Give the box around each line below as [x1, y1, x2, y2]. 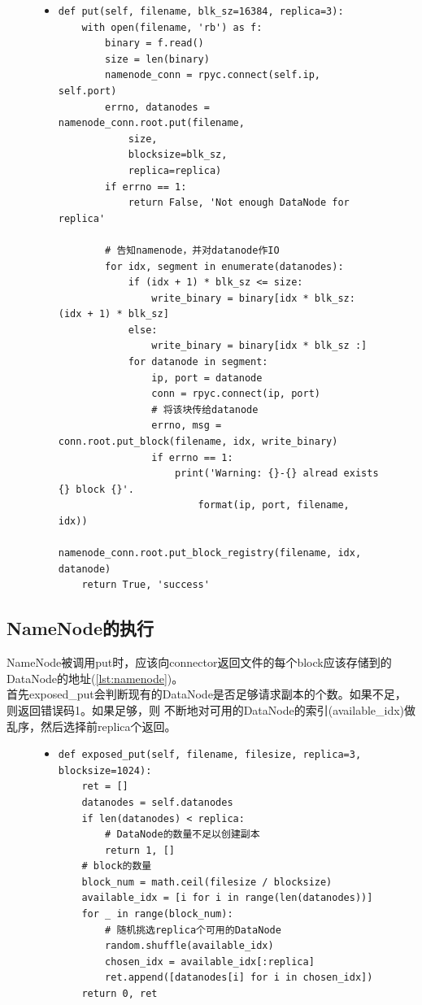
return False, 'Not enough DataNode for [128, 197, 350, 209]
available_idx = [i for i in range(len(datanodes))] [81, 892, 373, 904]
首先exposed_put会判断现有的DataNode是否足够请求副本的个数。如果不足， [7, 685, 407, 703]
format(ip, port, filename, [198, 499, 350, 511]
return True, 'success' [81, 579, 210, 591]
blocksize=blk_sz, [128, 149, 228, 161]
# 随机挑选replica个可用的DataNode [105, 924, 281, 936]
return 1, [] [105, 844, 175, 856]
